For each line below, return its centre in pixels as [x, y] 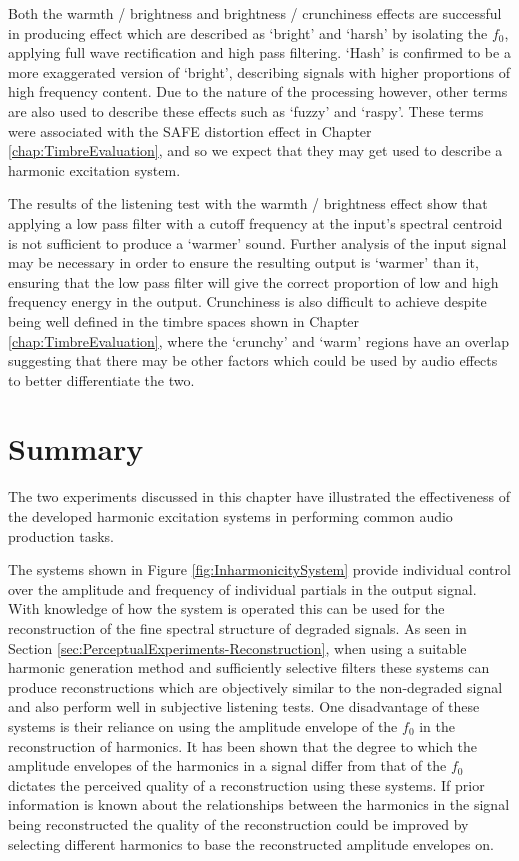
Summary [76, 448]
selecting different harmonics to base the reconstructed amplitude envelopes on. [251, 843]
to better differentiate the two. [101, 379]
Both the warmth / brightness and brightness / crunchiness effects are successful [255, 13]
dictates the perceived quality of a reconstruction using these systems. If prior [246, 784]
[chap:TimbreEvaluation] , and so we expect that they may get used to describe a [255, 150]
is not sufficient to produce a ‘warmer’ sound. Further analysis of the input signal [257, 242]
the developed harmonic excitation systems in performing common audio [230, 516]
